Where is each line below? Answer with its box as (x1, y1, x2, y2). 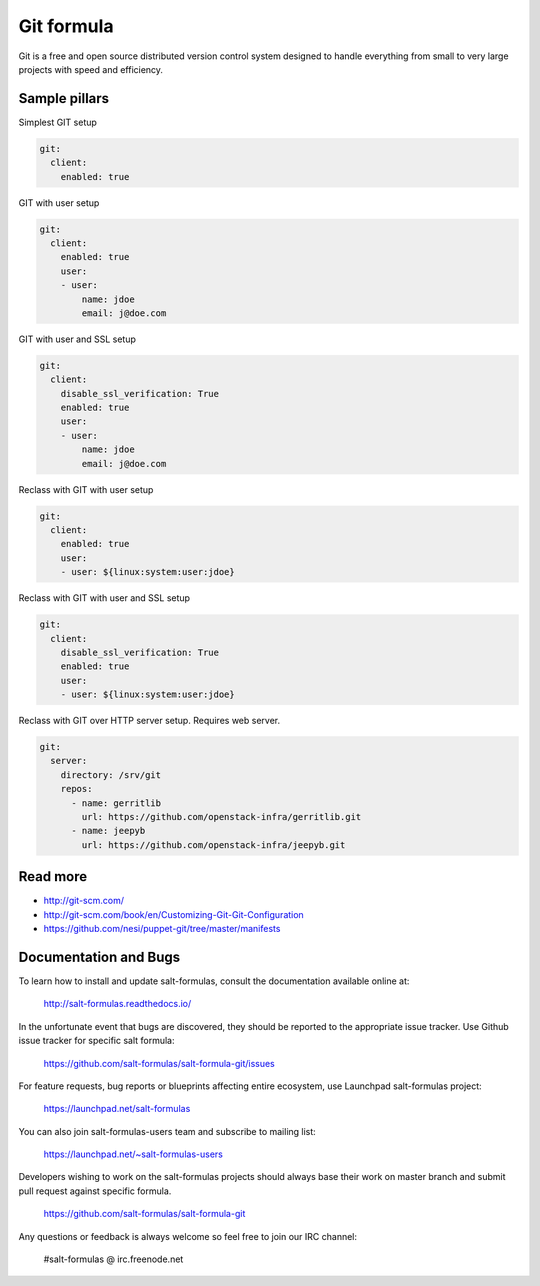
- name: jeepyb (71, 825, 146, 837)
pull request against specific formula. (18, 1185, 172, 1197)
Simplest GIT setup (18, 116, 97, 128)
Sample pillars (18, 90, 110, 107)
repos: (60, 783, 93, 795)
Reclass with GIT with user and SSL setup (18, 592, 190, 604)
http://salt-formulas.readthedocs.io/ (43, 998, 192, 1010)
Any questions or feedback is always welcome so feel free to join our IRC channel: (18, 1230, 358, 1242)
